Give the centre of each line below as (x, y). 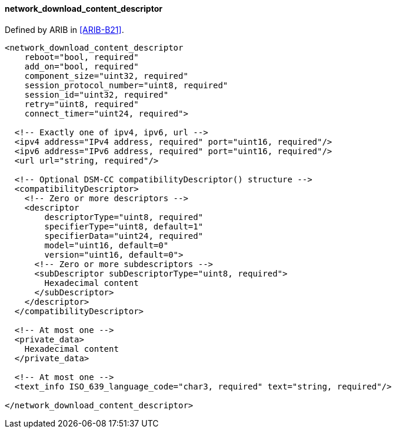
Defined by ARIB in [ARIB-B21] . (64, 29)
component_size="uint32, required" (106, 76)
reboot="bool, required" (81, 57)
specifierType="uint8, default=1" (124, 226)
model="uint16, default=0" (107, 245)
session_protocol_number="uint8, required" (126, 85)
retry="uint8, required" (81, 104)
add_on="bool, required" (81, 66)
